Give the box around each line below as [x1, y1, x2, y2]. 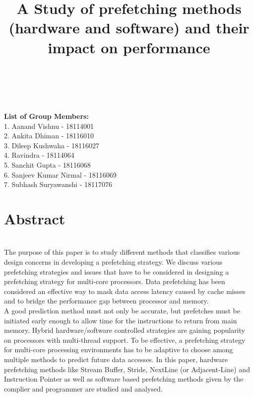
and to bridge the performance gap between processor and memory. [4, 296, 209, 306]
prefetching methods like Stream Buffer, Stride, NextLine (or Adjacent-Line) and [4, 364, 250, 374]
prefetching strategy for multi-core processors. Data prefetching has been [4, 276, 225, 287]
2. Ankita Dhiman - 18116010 [4, 130, 94, 141]
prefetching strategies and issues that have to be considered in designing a [4, 266, 229, 277]
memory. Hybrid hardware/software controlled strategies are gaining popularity [4, 325, 245, 335]
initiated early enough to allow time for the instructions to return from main [4, 315, 237, 325]
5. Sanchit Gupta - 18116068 [4, 159, 91, 170]
